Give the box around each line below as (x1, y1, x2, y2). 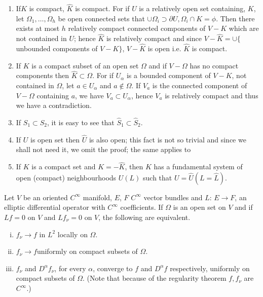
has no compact (190, 60, 239, 70)
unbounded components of (16, 43, 98, 54)
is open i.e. (147, 43, 181, 54)
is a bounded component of (126, 70, 211, 81)
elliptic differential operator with (4, 202, 105, 212)
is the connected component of (152, 80, 247, 91)
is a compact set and (31, 161, 96, 172)
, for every (54, 263, 86, 273)
